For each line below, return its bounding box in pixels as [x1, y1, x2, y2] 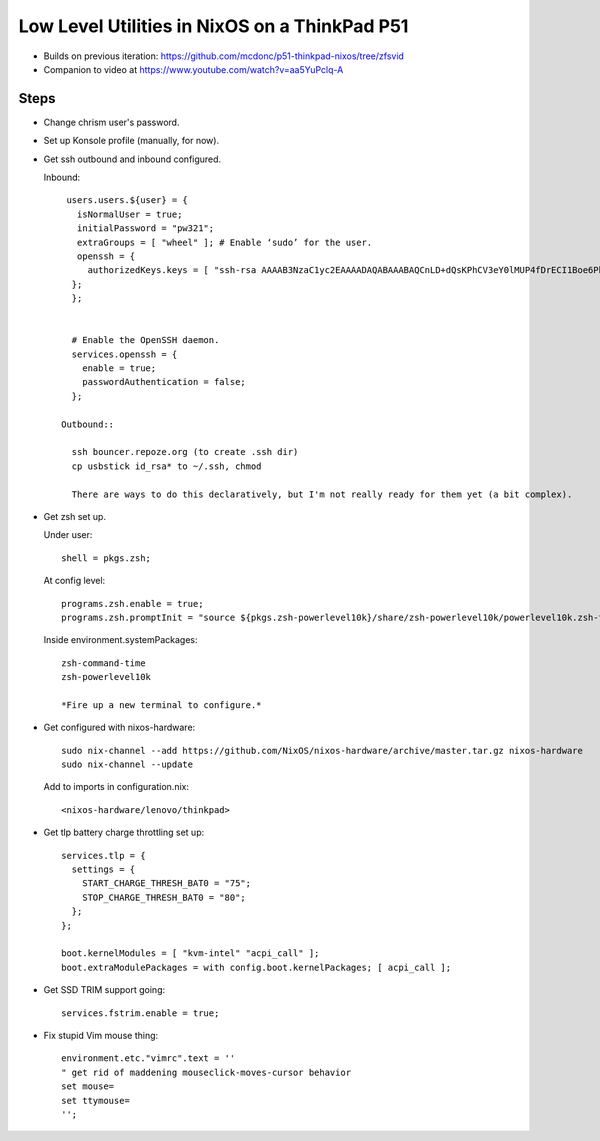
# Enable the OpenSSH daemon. [71, 335, 220, 346]
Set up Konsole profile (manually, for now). [43, 135, 220, 147]
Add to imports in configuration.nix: [43, 781, 190, 793]
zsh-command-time [61, 657, 146, 669]
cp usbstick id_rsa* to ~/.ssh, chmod [71, 460, 262, 472]
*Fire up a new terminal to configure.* [61, 699, 262, 710]
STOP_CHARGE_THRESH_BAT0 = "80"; [81, 891, 247, 903]
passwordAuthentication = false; [81, 376, 247, 388]
